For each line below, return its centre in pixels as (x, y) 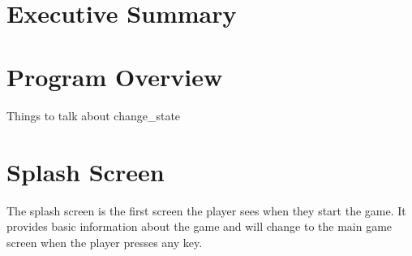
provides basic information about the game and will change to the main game (200, 226)
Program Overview (115, 77)
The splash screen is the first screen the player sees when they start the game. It (206, 210)
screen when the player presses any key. (105, 242)
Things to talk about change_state (94, 116)
